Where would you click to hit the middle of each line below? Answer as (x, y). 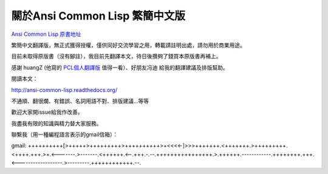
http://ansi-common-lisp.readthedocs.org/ (64, 90)
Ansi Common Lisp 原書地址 (46, 34)
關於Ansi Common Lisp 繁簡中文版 (98, 16)
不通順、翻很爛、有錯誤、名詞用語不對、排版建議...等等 (80, 101)
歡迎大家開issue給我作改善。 (47, 112)
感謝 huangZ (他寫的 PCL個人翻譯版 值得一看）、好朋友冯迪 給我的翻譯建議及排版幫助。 (120, 68)
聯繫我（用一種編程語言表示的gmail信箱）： (65, 134)
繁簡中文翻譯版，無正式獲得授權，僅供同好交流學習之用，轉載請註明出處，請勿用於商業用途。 (128, 45)
